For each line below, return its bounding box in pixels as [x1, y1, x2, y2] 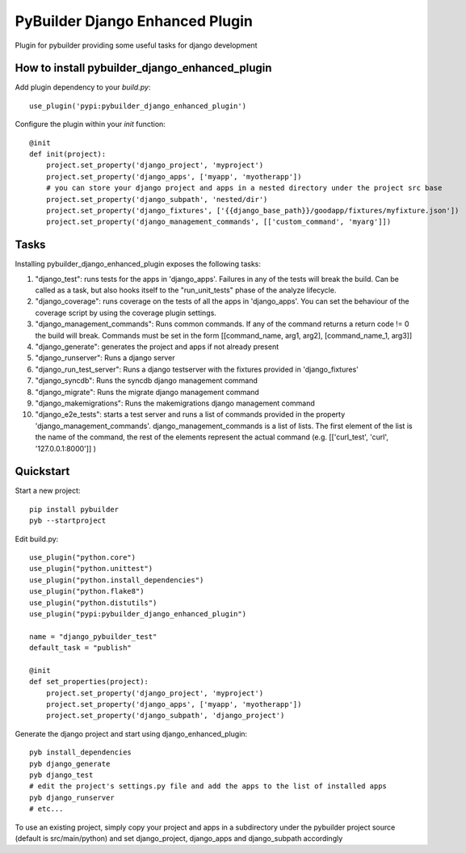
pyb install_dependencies [29, 748, 132, 757]
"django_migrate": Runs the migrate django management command [35, 387, 260, 397]
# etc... [29, 805, 64, 813]
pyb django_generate [29, 759, 111, 768]
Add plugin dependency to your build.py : [15, 82, 151, 92]
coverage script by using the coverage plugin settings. [35, 308, 217, 317]
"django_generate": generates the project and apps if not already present [35, 342, 279, 351]
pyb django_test [29, 771, 94, 779]
